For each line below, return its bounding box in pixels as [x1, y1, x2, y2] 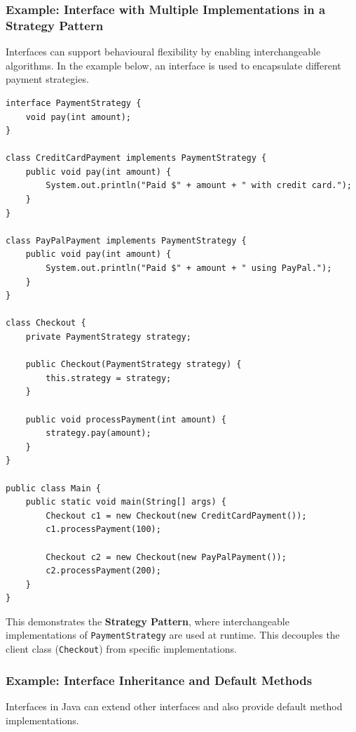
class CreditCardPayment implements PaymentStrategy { [6, 153, 267, 164]
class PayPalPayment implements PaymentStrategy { [6, 235, 247, 246]
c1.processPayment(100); [46, 524, 161, 535]
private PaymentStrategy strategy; [25, 332, 191, 342]
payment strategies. [6, 72, 89, 86]
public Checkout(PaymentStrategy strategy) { [25, 359, 242, 370]
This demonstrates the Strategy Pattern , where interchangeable [6, 613, 289, 628]
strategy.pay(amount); [46, 428, 151, 439]
